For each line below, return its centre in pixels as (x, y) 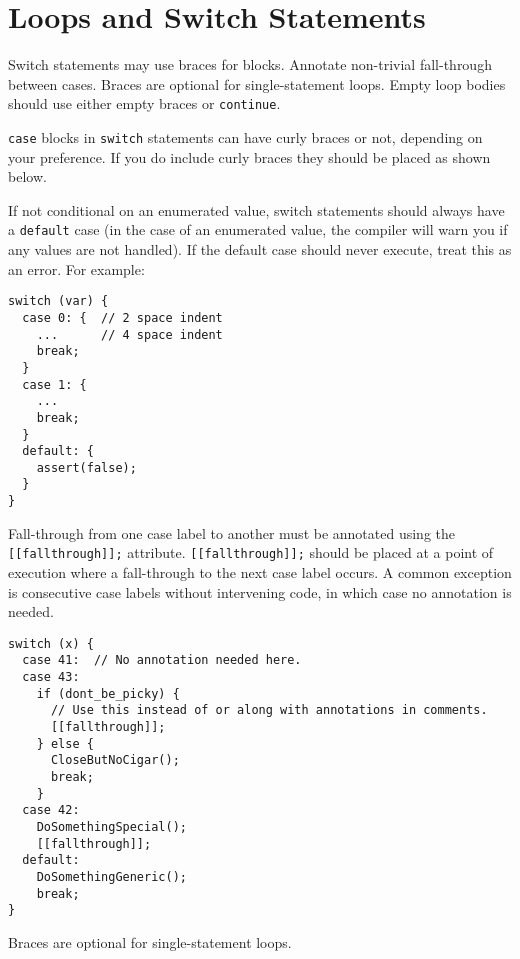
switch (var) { (58, 301)
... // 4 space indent (129, 334)
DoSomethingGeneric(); (111, 877)
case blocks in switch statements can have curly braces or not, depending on (245, 136)
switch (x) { (51, 643)
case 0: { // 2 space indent (122, 317)
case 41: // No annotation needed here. (162, 660)
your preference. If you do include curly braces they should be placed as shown (249, 156)
